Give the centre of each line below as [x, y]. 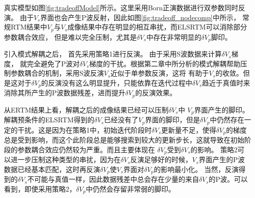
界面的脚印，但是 [172, 120]
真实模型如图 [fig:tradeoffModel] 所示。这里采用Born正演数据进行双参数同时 [121, 7]
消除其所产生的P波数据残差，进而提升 [65, 93]
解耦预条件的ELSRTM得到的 [49, 120]
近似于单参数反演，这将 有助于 [160, 73]
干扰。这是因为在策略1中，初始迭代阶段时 [84, 129]
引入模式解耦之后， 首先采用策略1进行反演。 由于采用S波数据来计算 [113, 54]
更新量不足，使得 [189, 129]
